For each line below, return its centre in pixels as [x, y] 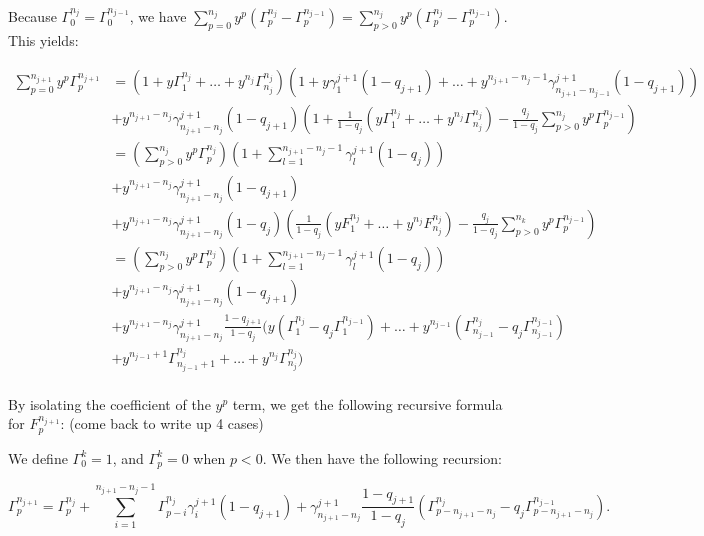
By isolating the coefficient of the [109, 403]
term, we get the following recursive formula [367, 403]
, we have [158, 16]
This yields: [43, 39]
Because [32, 16]
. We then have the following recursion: [382, 457]
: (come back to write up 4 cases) [162, 423]
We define [38, 457]
